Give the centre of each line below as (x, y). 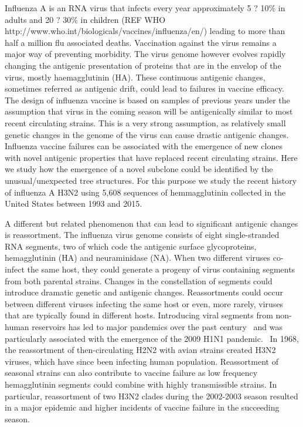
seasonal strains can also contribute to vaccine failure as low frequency (131, 373)
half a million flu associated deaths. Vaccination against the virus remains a (141, 42)
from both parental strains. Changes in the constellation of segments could (139, 280)
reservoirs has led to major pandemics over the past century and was (157, 327)
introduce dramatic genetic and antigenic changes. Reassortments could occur (144, 292)
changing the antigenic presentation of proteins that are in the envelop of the (143, 65)
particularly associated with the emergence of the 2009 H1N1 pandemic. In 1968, (152, 338)
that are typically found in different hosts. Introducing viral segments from (139, 315)
